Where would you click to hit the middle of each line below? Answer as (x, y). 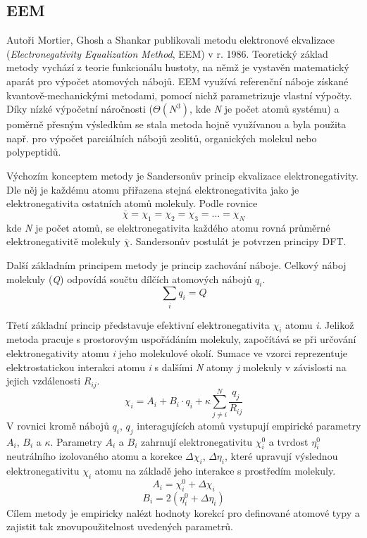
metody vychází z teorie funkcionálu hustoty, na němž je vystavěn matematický (178, 67)
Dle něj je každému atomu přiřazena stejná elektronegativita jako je (153, 189)
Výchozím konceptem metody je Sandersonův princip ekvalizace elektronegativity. (182, 175)
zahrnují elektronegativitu (196, 441)
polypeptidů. (34, 152)
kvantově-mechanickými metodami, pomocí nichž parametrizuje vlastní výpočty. (179, 95)
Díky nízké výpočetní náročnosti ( (80, 109)
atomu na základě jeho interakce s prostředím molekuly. (215, 471)
